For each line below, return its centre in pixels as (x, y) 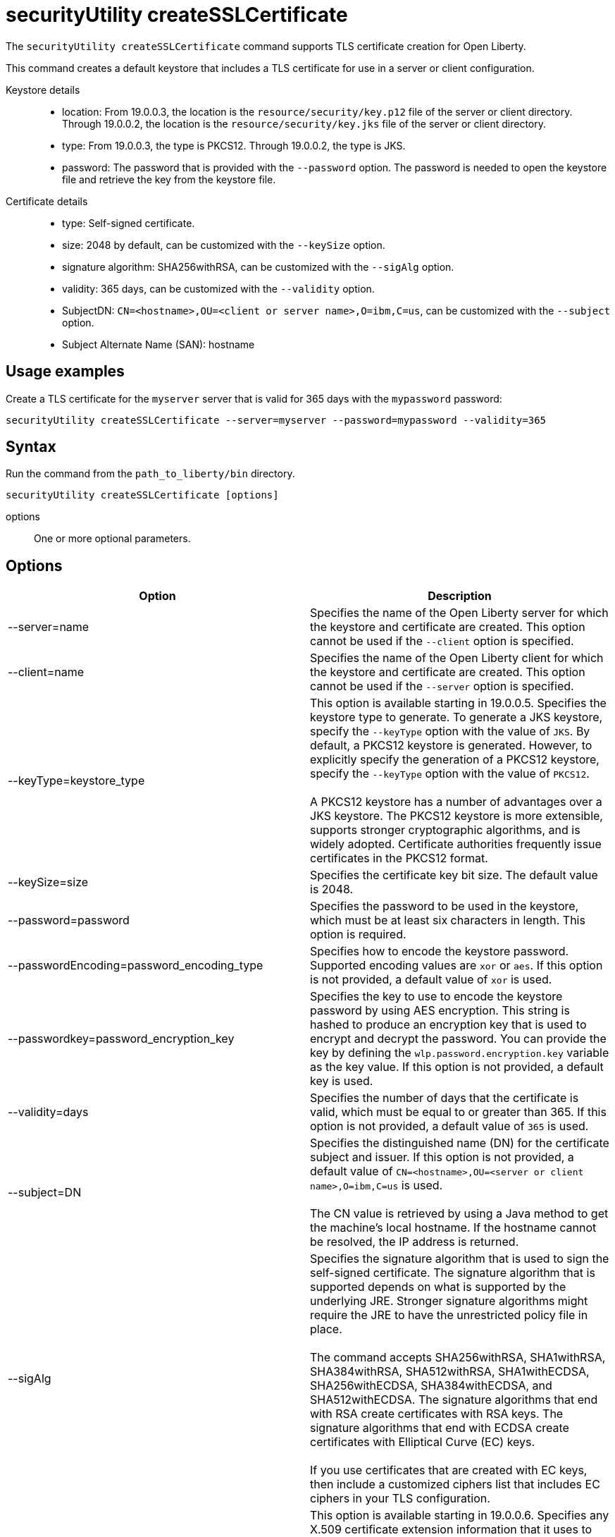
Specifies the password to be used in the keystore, (445, 906)
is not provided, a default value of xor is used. (431, 980)
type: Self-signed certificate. (129, 223)
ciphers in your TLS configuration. (400, 1499)
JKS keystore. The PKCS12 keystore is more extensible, (456, 816)
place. (326, 1329)
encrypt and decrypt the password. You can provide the (458, 1039)
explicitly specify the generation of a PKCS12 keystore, (455, 760)
